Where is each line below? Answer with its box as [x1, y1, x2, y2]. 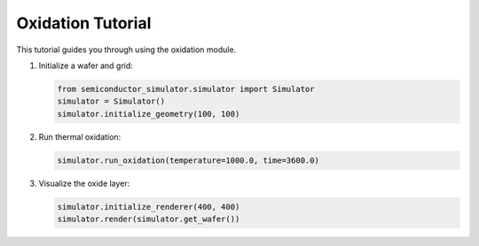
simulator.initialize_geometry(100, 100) [57, 109, 240, 119]
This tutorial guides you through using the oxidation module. [16, 44, 237, 55]
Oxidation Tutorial [16, 13, 152, 33]
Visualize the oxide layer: [38, 178, 130, 188]
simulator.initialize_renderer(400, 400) [57, 202, 240, 211]
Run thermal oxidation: [38, 131, 122, 142]
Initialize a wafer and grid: [38, 60, 133, 71]
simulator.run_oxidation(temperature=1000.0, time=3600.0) [57, 155, 319, 165]
